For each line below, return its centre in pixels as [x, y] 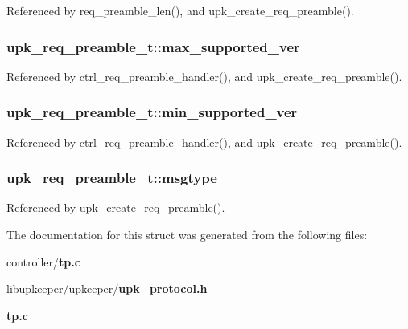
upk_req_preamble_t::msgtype [112, 178]
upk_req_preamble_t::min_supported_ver [152, 112]
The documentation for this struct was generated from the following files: [187, 235]
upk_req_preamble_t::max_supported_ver [153, 46]
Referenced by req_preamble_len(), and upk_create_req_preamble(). [180, 10]
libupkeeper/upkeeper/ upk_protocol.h [107, 288]
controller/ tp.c [43, 261]
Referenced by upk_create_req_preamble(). [116, 207]
